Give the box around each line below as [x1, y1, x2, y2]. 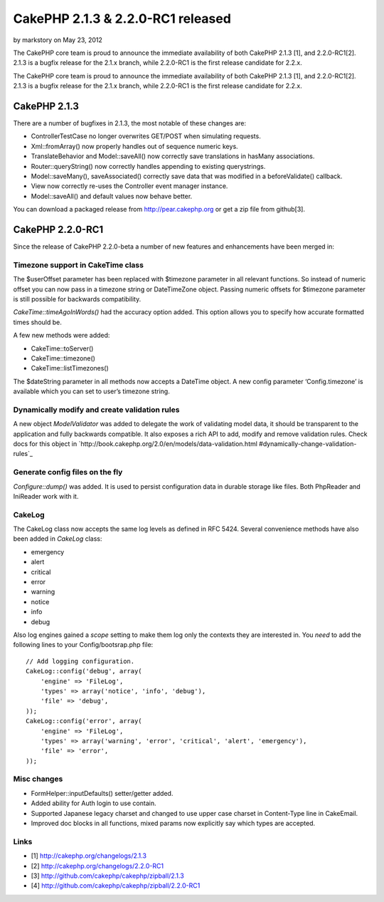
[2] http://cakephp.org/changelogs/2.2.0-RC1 [31, 861, 164, 870]
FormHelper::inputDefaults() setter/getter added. [31, 789, 174, 797]
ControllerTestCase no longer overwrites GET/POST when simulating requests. [31, 132, 261, 140]
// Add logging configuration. [26, 657, 135, 665]
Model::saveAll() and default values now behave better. [31, 192, 193, 200]
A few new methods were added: [13, 331, 110, 340]
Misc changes [13, 774, 63, 784]
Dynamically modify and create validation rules [13, 405, 180, 415]
